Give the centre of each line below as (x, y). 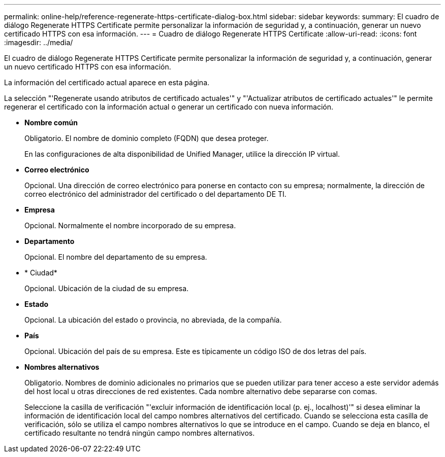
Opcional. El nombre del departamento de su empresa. (116, 257)
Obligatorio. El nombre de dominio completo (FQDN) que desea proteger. (147, 138)
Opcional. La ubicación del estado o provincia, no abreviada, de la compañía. (153, 320)
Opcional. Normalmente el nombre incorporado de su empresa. (130, 225)
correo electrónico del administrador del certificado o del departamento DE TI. (155, 194)
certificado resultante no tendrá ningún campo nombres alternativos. (140, 433)
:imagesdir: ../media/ (39, 42)
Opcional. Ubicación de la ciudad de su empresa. (107, 288)
